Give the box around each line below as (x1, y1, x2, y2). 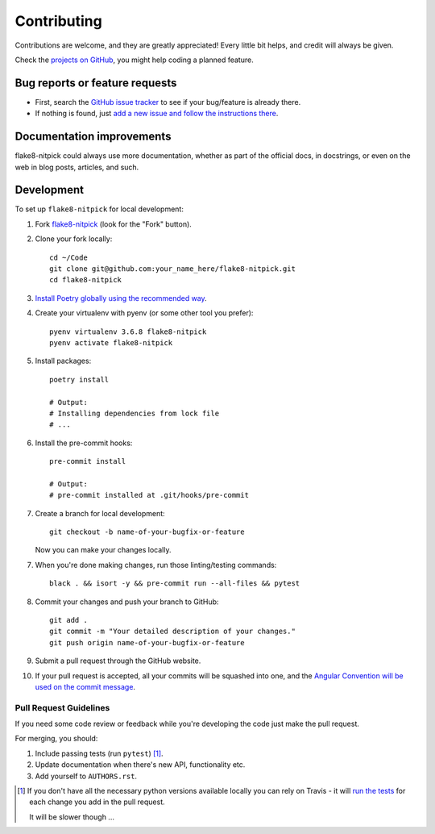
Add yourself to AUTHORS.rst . (35, 771, 137, 781)
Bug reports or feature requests (14, 76, 177, 90)
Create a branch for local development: (35, 508, 165, 518)
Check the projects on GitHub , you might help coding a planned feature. (14, 55, 254, 65)
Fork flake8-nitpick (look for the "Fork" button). (35, 219, 193, 229)
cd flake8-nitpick (49, 275, 122, 285)
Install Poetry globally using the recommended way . (35, 293, 207, 302)
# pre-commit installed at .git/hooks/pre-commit (49, 490, 250, 500)
